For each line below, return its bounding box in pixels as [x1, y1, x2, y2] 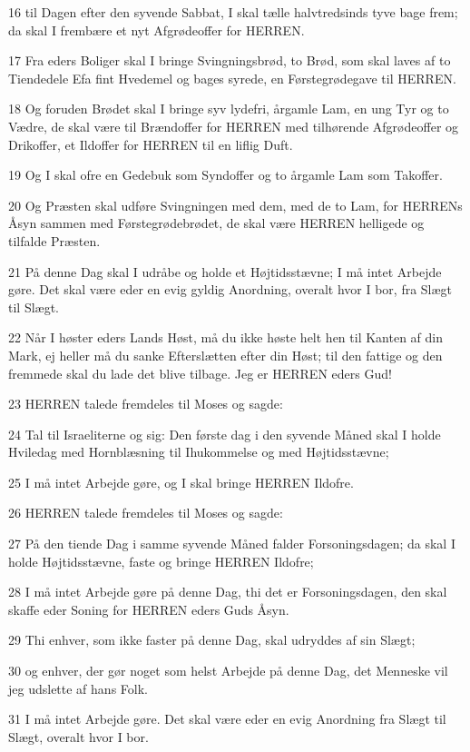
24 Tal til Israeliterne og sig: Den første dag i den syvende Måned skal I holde [8, 424, 441, 443]
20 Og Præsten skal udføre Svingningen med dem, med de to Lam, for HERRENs [8, 195, 463, 214]
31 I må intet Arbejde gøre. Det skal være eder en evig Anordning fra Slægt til [8, 709, 446, 728]
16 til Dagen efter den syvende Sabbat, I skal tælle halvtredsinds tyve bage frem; [8, 3, 458, 21]
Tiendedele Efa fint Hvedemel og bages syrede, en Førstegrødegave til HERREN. [8, 68, 456, 87]
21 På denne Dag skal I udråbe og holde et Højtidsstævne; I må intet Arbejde [8, 262, 442, 281]
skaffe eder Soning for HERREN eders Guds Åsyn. [8, 599, 289, 618]
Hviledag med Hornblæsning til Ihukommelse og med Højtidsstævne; [8, 442, 389, 461]
